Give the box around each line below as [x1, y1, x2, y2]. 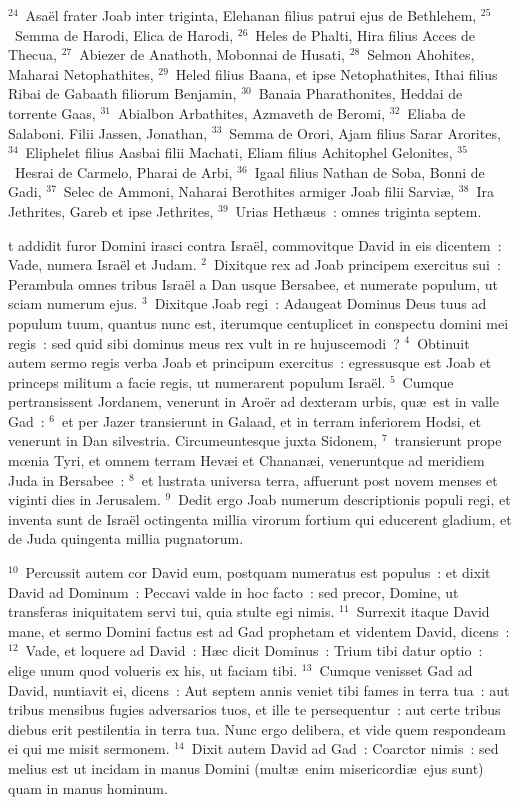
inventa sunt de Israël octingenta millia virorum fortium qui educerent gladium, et [8, 508, 512, 529]
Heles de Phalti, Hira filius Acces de [255, 24, 476, 45]
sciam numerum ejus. [8, 293, 138, 314]
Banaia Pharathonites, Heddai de [258, 83, 463, 104]
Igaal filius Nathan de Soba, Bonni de [254, 161, 485, 182]
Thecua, [8, 44, 57, 65]
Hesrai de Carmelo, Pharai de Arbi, [14, 161, 233, 182]
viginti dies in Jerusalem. [8, 489, 161, 510]
